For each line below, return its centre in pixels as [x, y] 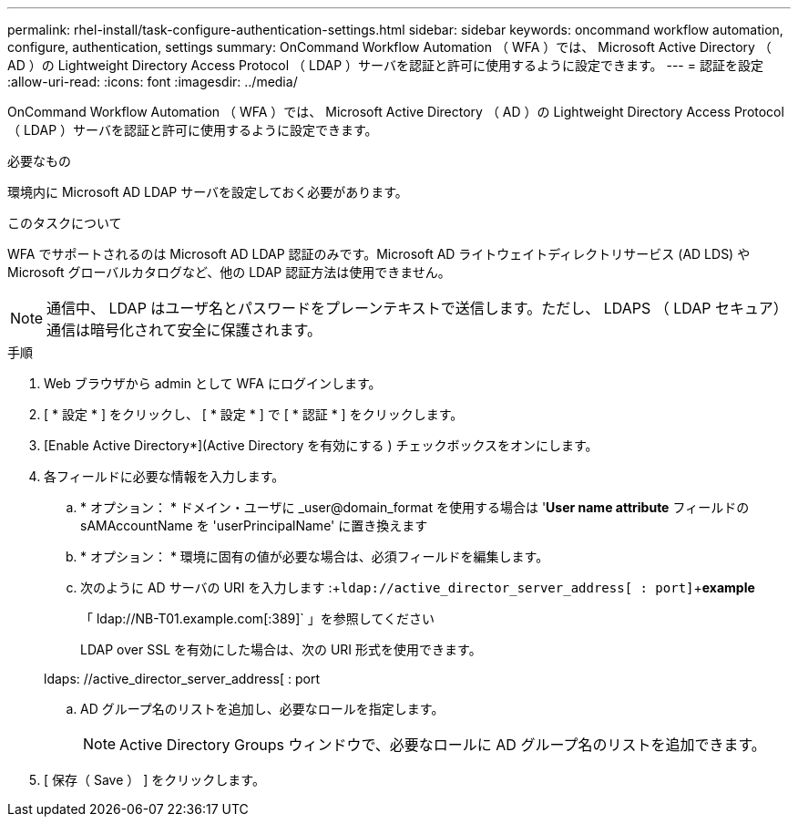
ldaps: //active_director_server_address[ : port [182, 679]
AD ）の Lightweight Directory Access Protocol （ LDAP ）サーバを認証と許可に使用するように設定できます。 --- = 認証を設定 [385, 65]
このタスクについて [65, 223]
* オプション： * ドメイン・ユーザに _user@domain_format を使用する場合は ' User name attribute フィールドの [415, 507]
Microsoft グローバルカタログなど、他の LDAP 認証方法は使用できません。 [229, 272]
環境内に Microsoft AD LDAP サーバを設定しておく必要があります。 [208, 192]
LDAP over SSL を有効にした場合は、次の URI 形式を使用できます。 [281, 649]
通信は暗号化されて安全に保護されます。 [184, 330]
